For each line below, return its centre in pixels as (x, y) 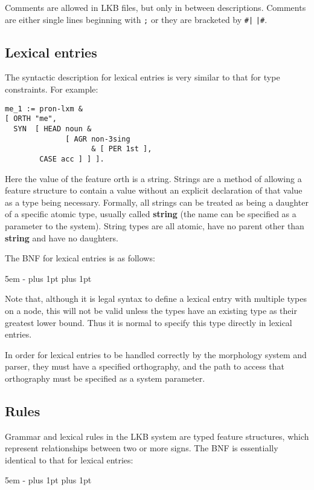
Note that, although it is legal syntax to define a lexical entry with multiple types (156, 299)
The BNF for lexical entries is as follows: (80, 258)
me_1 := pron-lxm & (44, 109)
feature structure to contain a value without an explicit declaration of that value (154, 190)
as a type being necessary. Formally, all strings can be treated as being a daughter (157, 202)
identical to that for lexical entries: (69, 459)
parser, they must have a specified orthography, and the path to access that (145, 366)
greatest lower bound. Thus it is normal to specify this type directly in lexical (149, 322)
